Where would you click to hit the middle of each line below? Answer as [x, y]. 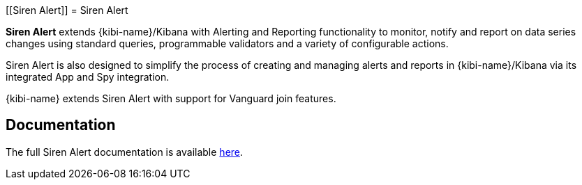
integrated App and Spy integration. [88, 77]
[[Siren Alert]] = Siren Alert [67, 10]
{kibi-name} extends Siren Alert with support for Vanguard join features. [171, 98]
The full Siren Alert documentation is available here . [125, 152]
